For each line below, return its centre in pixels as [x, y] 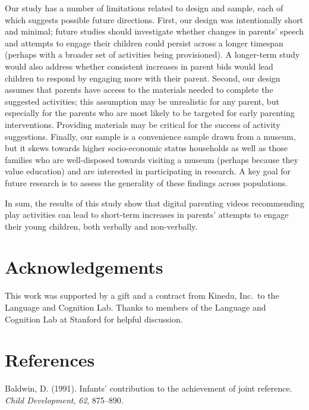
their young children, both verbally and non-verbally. [101, 226]
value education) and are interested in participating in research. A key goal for [148, 171]
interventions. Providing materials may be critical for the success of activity [143, 124]
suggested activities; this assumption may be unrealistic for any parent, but [142, 101]
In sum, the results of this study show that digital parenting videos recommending [154, 203]
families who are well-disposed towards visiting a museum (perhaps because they [152, 159]
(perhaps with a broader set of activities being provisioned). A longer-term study [152, 54]
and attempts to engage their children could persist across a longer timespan [144, 43]
